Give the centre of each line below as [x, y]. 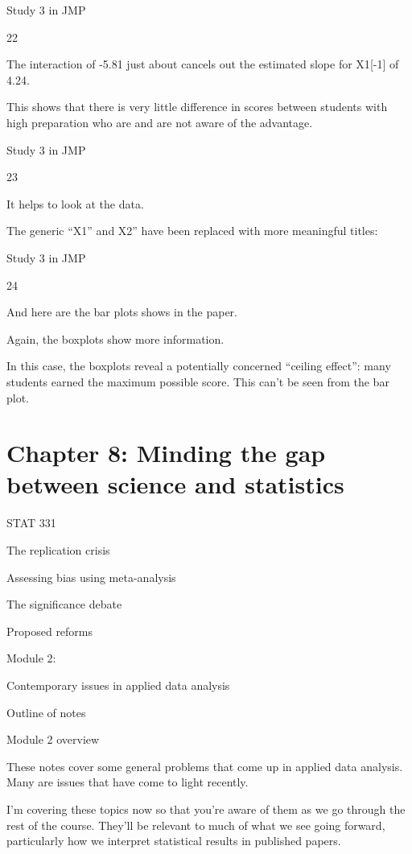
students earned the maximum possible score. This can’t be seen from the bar [198, 381]
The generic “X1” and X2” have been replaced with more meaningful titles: [192, 231]
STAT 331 [31, 523]
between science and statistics [175, 484]
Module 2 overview [53, 739]
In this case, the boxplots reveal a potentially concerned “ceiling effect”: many [199, 366]
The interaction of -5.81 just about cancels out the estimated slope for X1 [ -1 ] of [203, 64]
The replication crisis [58, 550]
